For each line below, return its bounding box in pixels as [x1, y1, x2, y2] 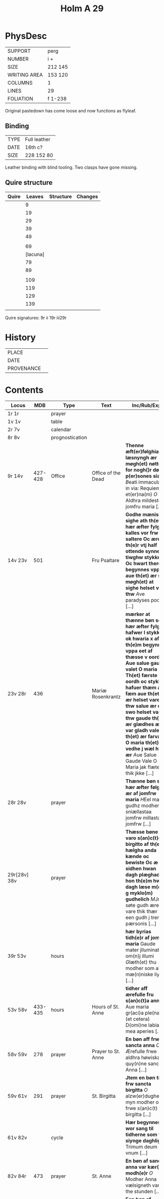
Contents [5, 385, 44, 395]
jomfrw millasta [125, 814, 161, 821]
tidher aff [125, 985, 148, 992]
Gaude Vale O [125, 758, 157, 765]
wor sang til [125, 1125, 154, 1132]
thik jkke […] [125, 770, 154, 777]
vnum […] [125, 1150, 148, 1156]
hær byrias [125, 928, 151, 935]
